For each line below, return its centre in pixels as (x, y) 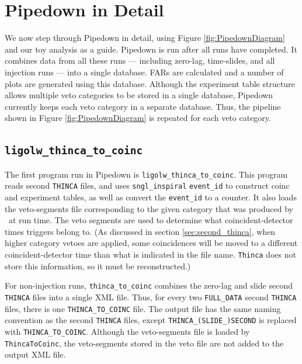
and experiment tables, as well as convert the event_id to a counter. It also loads (151, 197)
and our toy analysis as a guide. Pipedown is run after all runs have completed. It (151, 49)
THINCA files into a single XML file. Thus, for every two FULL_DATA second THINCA (151, 297)
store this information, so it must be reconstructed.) (98, 266)
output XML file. (35, 354)
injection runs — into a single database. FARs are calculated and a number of (144, 72)
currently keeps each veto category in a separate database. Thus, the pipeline (143, 106)
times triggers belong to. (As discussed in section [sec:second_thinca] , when (140, 231)
